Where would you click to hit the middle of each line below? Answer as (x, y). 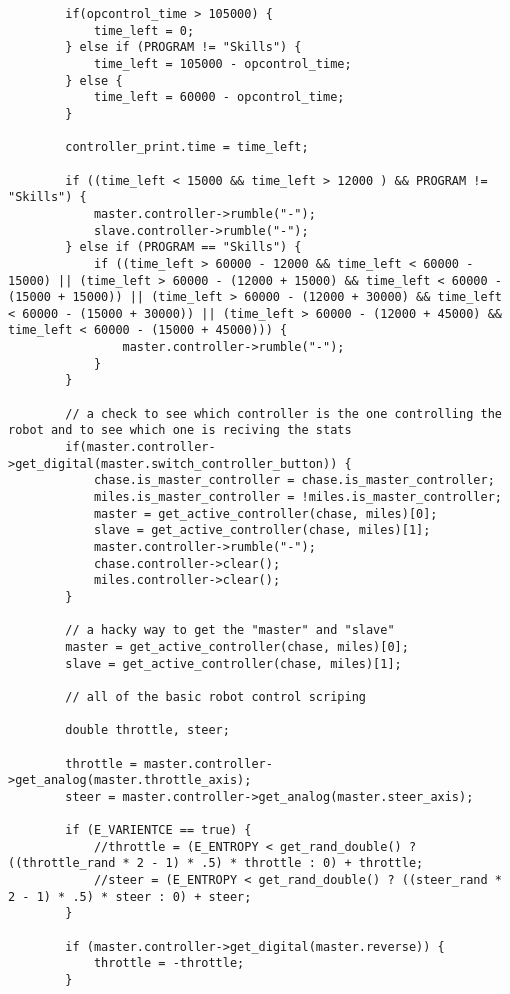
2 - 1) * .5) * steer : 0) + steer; (130, 896)
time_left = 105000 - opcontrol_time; (222, 63)
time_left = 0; (144, 30)
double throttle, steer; (147, 730)
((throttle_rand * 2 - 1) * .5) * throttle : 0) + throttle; (216, 863)
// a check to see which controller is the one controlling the (283, 413)
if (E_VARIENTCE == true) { (158, 830)
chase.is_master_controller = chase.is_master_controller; (294, 480)
